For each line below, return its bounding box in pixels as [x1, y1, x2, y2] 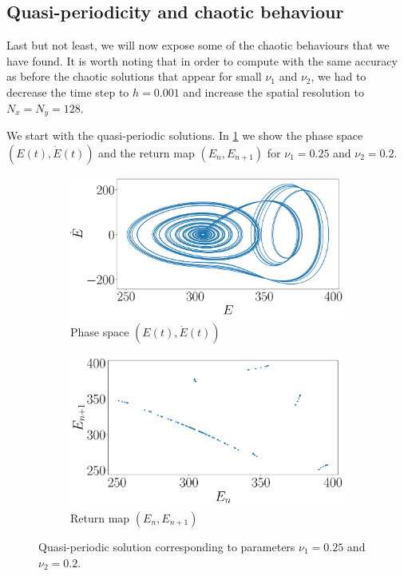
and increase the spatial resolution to [183, 83, 364, 100]
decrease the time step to [6, 83, 129, 100]
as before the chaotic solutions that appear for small [6, 68, 262, 85]
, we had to [311, 68, 366, 85]
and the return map [98, 144, 195, 161]
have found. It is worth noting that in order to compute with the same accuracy [6, 52, 398, 69]
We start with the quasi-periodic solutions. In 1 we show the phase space [6, 127, 363, 144]
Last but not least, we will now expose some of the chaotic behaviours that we [6, 37, 390, 54]
